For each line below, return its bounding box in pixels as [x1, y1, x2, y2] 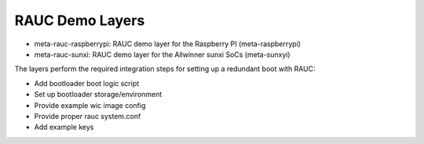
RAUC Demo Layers [14, 12, 145, 29]
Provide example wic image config [34, 100, 146, 110]
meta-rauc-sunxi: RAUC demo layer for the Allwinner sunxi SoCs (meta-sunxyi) [34, 49, 291, 59]
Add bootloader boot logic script [34, 78, 140, 88]
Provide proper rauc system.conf [34, 111, 141, 121]
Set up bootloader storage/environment [34, 90, 163, 99]
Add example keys [34, 122, 94, 132]
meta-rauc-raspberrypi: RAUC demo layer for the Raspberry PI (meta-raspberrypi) [34, 39, 302, 49]
